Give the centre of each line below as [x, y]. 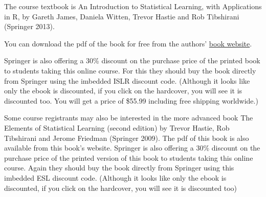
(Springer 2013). [29, 26]
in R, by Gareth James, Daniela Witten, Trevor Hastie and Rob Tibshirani [122, 16]
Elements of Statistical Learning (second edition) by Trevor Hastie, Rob [117, 127]
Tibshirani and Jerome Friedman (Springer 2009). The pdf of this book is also [127, 138]
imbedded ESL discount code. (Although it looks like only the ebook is [115, 177]
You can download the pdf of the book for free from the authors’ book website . [128, 43]
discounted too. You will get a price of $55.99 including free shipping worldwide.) [131, 100]
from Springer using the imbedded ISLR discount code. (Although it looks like [127, 80]
